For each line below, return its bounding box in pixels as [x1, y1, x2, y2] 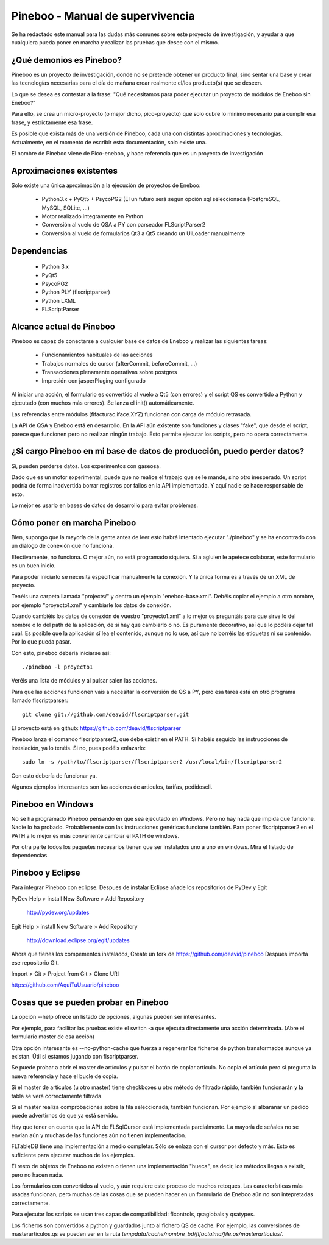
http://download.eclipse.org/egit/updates [26, 936, 130, 944]
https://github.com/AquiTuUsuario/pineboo [11, 981, 119, 988]
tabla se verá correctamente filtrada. [11, 1092, 103, 1099]
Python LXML [41, 297, 76, 304]
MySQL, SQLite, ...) [41, 204, 90, 211]
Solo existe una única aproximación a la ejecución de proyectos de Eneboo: [11, 182, 201, 189]
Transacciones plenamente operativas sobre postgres [41, 369, 177, 376]
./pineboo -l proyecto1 [22, 664, 93, 670]
